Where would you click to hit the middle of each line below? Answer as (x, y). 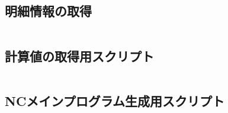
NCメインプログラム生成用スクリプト (115, 100)
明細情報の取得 (48, 11)
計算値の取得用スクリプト (79, 56)
